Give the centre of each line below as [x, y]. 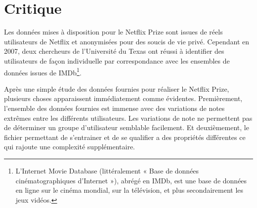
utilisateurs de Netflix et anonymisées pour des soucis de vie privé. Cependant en [127, 41]
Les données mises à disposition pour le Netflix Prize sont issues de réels [113, 32]
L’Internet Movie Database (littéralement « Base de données [107, 170]
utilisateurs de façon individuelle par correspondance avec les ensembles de [117, 60]
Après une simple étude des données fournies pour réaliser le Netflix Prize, [117, 88]
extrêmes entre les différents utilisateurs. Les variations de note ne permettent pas [128, 118]
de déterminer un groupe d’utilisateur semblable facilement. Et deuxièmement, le [127, 127]
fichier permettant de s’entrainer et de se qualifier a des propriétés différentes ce [125, 137]
